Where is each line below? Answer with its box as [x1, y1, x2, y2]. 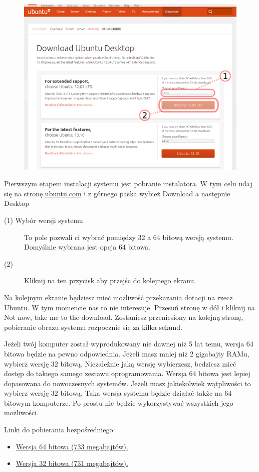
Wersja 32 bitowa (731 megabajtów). [16, 458, 128, 468]
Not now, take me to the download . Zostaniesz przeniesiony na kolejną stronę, [4, 312, 243, 322]
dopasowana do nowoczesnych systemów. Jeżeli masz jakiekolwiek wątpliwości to [4, 378, 251, 388]
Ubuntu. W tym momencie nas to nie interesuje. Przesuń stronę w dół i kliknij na [4, 302, 255, 312]
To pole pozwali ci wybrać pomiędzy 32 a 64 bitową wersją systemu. [24, 231, 233, 242]
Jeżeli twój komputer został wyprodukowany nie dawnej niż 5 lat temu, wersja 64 [4, 338, 253, 349]
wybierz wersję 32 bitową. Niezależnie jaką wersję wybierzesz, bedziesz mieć [4, 358, 236, 369]
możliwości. [4, 407, 39, 418]
